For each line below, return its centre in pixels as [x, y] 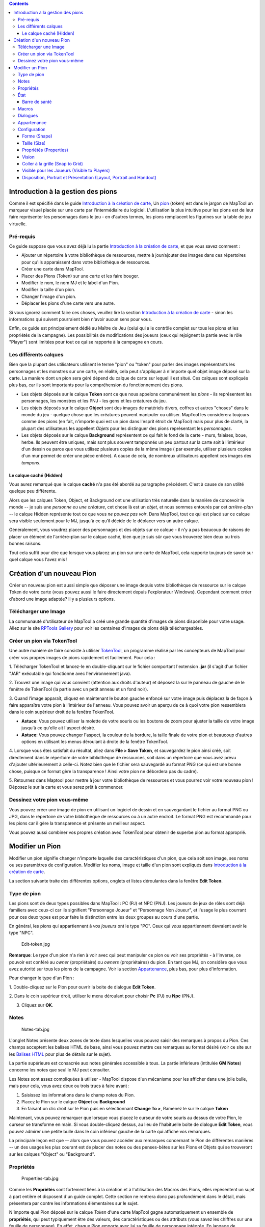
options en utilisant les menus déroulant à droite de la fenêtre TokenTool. [95, 742]
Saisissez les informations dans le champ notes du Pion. [78, 1095]
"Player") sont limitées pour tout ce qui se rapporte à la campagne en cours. [86, 342]
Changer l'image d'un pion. [49, 296]
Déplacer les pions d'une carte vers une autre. [68, 303]
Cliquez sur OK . [37, 1005]
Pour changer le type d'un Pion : [42, 978]
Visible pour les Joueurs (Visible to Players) [66, 171]
